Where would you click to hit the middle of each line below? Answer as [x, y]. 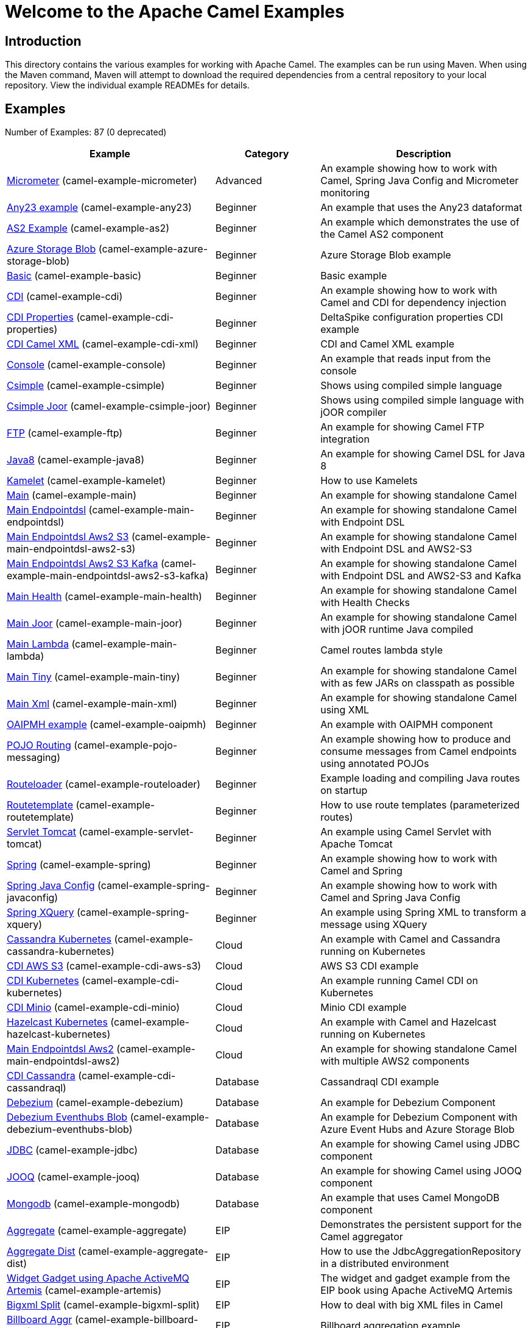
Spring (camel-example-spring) [79, 865]
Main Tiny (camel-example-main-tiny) [93, 677]
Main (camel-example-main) [72, 495]
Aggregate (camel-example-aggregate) [97, 1231]
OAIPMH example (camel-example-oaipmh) [107, 725]
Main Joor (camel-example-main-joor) [95, 623]
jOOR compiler [353, 412]
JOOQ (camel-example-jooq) [73, 1177]
